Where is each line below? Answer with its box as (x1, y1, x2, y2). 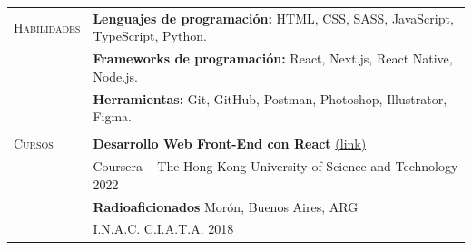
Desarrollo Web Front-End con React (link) (93, 134, 367, 153)
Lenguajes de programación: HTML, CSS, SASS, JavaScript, (93, 8, 454, 27)
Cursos (14, 134, 54, 153)
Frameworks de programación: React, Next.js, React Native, (93, 49, 453, 68)
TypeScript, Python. (93, 26, 207, 45)
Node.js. (93, 66, 138, 85)
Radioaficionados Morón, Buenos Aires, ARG (93, 197, 359, 216)
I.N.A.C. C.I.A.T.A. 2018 (93, 219, 234, 238)
